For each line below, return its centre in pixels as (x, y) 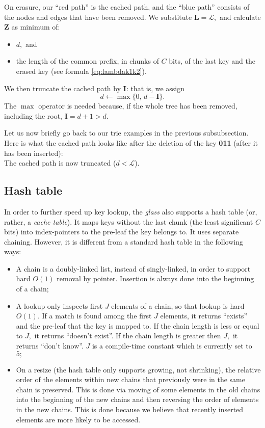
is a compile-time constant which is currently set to (172, 346)
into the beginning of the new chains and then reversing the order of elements (137, 399)
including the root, (33, 115)
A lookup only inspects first (59, 305)
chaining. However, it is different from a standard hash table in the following (124, 241)
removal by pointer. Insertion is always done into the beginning (155, 278)
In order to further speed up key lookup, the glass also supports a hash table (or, (131, 211)
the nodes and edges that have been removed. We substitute (98, 17)
